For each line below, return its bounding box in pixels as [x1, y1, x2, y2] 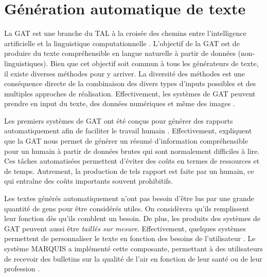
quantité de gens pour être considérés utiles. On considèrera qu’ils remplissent [4, 203, 250, 213]
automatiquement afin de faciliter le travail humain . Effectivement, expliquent [4, 125, 252, 136]
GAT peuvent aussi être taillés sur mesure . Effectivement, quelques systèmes [4, 223, 246, 233]
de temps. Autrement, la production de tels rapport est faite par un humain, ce [4, 165, 254, 176]
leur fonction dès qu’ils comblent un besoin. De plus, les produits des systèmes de [4, 213, 261, 224]
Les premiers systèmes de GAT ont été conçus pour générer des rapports [4, 115, 233, 126]
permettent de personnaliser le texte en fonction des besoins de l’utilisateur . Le [4, 233, 256, 244]
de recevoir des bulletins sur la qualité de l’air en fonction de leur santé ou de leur [4, 253, 262, 264]
